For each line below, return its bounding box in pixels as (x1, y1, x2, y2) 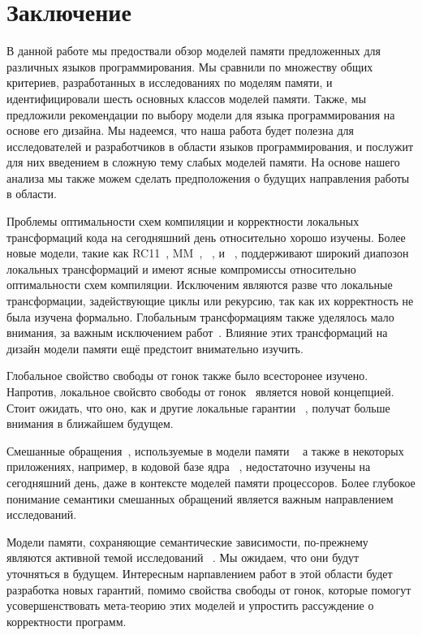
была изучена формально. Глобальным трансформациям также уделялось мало (6, 308, 394, 325)
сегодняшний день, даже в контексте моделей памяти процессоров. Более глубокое (6, 473, 416, 490)
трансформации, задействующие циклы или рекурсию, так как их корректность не (6, 292, 414, 309)
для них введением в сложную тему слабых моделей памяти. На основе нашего (6, 153, 400, 171)
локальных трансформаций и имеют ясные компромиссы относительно (6, 260, 356, 277)
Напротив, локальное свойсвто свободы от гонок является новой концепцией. (6, 383, 394, 400)
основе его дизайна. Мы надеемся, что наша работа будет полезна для (6, 122, 354, 139)
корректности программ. (6, 612, 127, 629)
